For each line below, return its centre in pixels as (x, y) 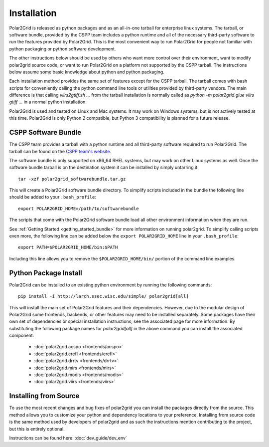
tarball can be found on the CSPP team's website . (60, 151)
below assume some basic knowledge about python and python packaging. (87, 72)
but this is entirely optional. (37, 429)
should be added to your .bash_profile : (53, 197)
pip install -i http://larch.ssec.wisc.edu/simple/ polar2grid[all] (103, 296)
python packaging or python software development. (63, 49)
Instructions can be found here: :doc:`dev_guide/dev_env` (68, 438)
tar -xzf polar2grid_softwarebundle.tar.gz (72, 179)
